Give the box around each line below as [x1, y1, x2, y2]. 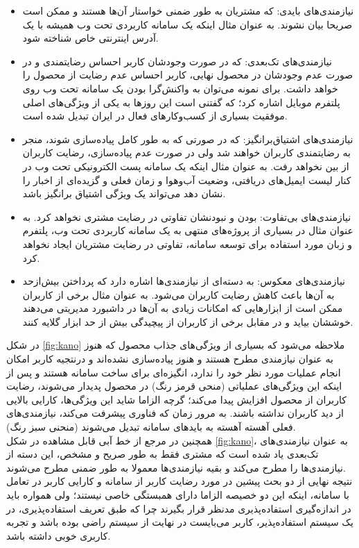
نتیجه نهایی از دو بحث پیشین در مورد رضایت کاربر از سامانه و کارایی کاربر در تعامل [6, 474, 353, 488]
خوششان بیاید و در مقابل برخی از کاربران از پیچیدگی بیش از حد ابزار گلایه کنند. [22, 314, 353, 329]
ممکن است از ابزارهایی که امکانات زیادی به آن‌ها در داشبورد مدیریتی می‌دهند [22, 301, 343, 315]
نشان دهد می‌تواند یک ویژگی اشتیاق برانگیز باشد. [22, 186, 226, 201]
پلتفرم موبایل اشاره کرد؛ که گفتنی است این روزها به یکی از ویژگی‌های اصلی [22, 94, 340, 109]
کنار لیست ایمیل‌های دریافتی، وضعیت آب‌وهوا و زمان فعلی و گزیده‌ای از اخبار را [22, 172, 351, 187]
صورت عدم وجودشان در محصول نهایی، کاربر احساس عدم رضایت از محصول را [22, 67, 353, 82]
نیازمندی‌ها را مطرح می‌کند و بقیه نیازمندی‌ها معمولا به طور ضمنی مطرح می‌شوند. [6, 460, 346, 474]
